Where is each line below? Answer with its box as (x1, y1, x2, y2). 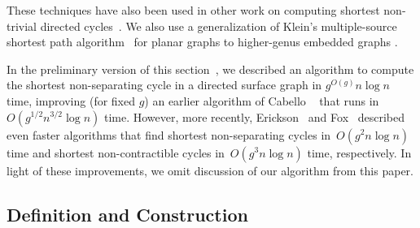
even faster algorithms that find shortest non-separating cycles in (7, 126, 331, 143)
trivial (7, 17, 37, 34)
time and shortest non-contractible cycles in (7, 144, 225, 161)
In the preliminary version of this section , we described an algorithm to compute (7, 60, 414, 77)
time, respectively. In (307, 144, 412, 161)
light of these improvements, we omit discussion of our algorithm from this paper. (7, 161, 413, 179)
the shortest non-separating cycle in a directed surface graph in (7, 76, 322, 93)
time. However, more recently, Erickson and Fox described (103, 108, 405, 125)
